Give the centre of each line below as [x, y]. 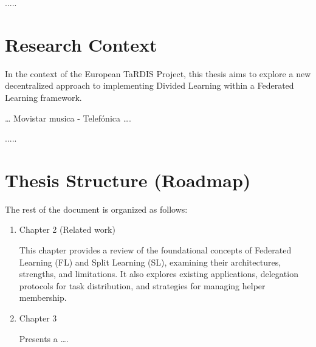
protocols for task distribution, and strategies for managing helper [142, 285]
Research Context [81, 44]
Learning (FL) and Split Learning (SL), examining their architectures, [150, 262]
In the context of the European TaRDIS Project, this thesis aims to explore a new [158, 73]
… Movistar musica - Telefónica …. [68, 118]
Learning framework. [43, 97]
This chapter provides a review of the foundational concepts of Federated [155, 250]
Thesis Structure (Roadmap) [128, 180]
